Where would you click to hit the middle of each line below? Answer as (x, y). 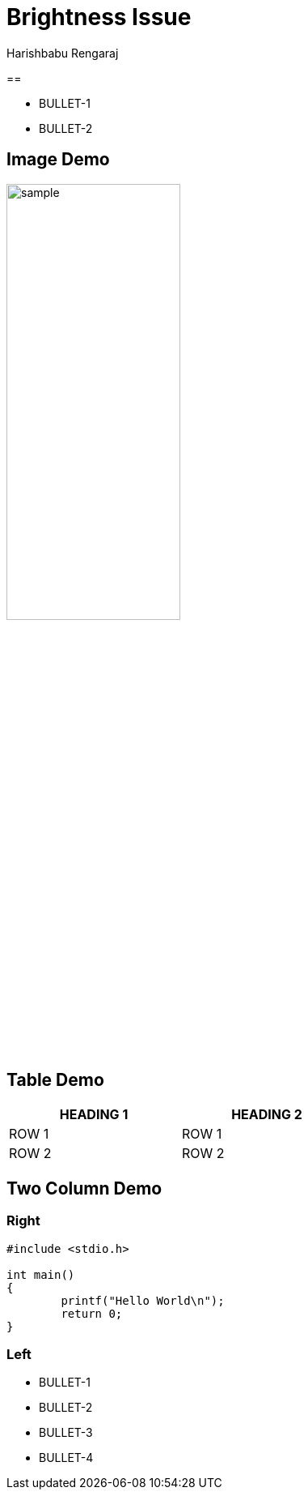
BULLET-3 (66, 1433)
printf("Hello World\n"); (143, 1300)
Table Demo (55, 1080)
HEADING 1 (94, 1115)
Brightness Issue (99, 17)
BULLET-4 (66, 1458)
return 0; (92, 1313)
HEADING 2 (267, 1115)
